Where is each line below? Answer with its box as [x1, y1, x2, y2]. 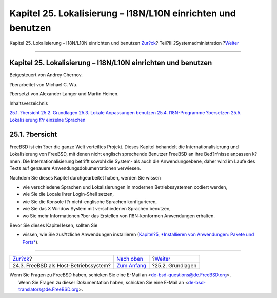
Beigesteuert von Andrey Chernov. [9, 72, 83, 78]
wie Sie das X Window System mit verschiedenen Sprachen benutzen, [22, 206, 171, 212]
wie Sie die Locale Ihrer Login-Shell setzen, [22, 191, 114, 197]
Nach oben [116, 255, 143, 263]
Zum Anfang [116, 262, 147, 269]
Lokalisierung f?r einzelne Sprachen [9, 117, 86, 123]
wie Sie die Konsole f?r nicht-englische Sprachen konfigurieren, [22, 198, 157, 205]
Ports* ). [22, 239, 39, 245]
